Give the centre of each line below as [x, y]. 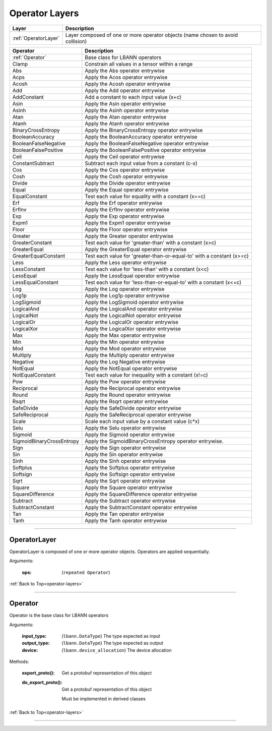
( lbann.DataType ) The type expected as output [113, 643]
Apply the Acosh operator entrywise [128, 84]
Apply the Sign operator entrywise [125, 448]
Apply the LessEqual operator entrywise [132, 276]
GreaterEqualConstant [39, 256]
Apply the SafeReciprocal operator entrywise [138, 414]
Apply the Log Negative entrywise [125, 361]
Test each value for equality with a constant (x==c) [145, 196]
